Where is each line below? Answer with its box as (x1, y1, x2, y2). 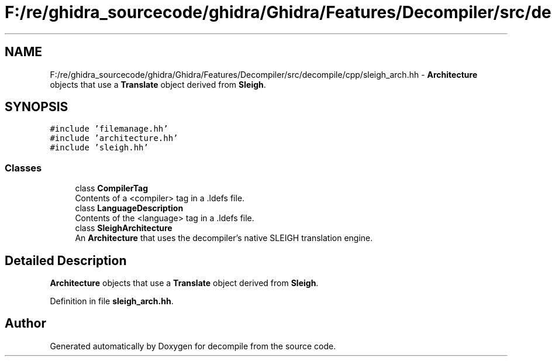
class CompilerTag (75, 183, 149, 194)
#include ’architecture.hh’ (50, 133, 178, 143)
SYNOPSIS (5, 99, 68, 115)
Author (5, 316, 46, 331)
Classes (5, 161, 42, 174)
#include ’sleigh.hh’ (50, 143, 149, 153)
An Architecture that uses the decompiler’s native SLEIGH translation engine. (75, 233, 373, 243)
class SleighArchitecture (75, 223, 172, 233)
